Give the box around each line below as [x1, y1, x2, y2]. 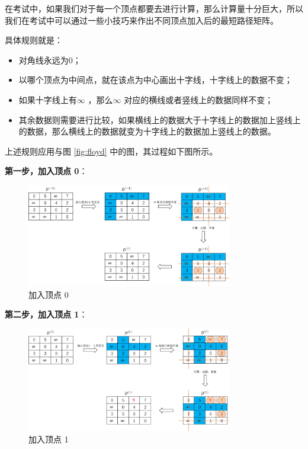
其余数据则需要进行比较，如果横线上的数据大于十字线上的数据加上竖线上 [18, 113, 301, 126]
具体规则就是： [5, 34, 63, 46]
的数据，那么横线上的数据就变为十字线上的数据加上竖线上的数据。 [18, 125, 276, 137]
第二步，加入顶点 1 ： [5, 308, 88, 320]
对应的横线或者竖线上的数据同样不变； [124, 93, 274, 105]
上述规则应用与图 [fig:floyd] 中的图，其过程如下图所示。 [5, 145, 218, 157]
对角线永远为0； [18, 53, 81, 66]
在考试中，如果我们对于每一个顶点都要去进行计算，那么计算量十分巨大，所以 [5, 2, 303, 14]
